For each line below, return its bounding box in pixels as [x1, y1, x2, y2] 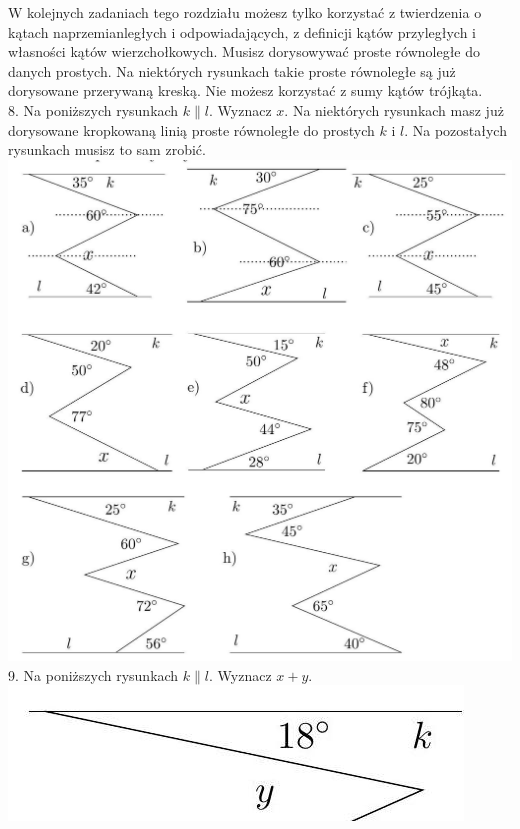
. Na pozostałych [404, 119, 507, 140]
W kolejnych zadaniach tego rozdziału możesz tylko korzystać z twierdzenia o [8, 2, 482, 22]
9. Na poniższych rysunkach [8, 664, 179, 685]
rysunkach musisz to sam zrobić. [8, 139, 206, 160]
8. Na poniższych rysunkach [8, 99, 179, 120]
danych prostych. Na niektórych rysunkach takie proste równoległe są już [8, 60, 456, 81]
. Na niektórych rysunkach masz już [284, 99, 504, 120]
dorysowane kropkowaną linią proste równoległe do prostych [8, 119, 375, 140]
